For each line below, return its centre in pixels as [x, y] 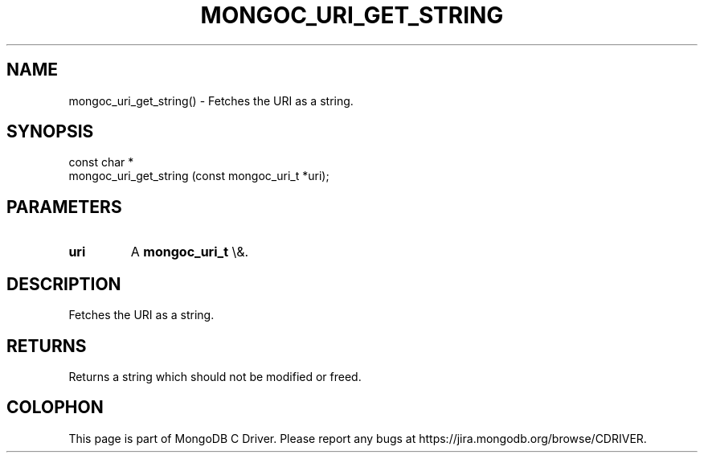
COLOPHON [55, 408]
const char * [101, 162]
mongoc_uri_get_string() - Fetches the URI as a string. [211, 100]
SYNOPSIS [50, 132]
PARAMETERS [64, 207]
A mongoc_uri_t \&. [190, 252]
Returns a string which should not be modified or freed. [215, 376]
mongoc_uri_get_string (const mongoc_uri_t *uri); [199, 176]
